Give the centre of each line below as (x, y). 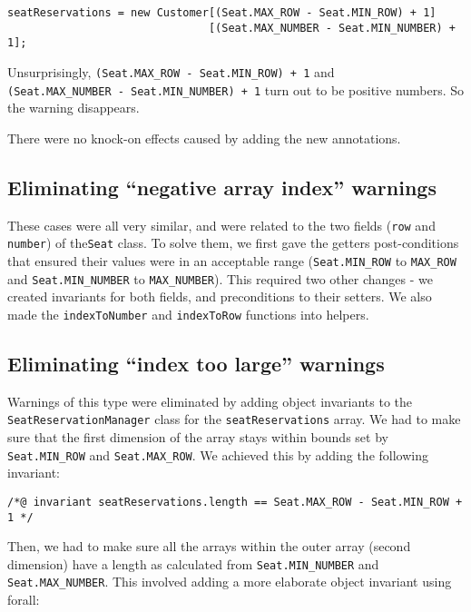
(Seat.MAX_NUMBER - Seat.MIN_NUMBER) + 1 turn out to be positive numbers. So (236, 89)
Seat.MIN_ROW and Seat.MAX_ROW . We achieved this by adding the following (218, 454)
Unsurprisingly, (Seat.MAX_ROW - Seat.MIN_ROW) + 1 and (171, 71)
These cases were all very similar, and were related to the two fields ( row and (221, 225)
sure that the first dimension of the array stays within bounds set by (198, 437)
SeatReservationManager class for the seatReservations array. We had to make (234, 419)
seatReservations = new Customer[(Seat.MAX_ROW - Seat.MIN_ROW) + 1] (222, 13)
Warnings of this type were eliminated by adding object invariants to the (210, 401)
